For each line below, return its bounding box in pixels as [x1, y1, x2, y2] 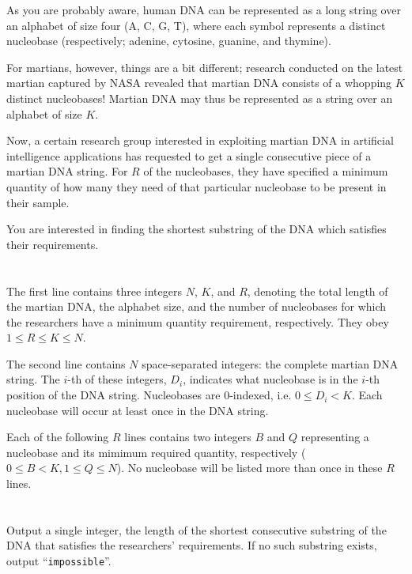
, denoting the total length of [247, 282, 388, 299]
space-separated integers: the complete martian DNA [142, 355, 399, 372]
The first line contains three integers [6, 282, 182, 299]
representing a [300, 429, 369, 445]
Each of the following [6, 429, 109, 445]
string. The [6, 371, 60, 387]
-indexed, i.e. [229, 387, 292, 403]
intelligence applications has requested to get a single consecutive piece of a [6, 147, 372, 164]
